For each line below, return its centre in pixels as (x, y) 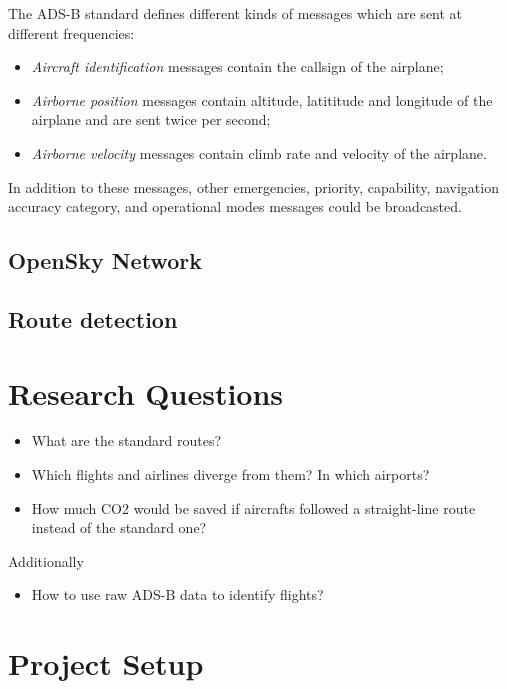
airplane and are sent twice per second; (151, 119)
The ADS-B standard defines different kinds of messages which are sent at (235, 13)
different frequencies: (71, 32)
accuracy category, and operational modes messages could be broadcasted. (235, 206)
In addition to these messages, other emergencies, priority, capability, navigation (253, 186)
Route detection (93, 318)
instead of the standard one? (119, 527)
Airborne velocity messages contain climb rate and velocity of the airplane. (259, 152)
